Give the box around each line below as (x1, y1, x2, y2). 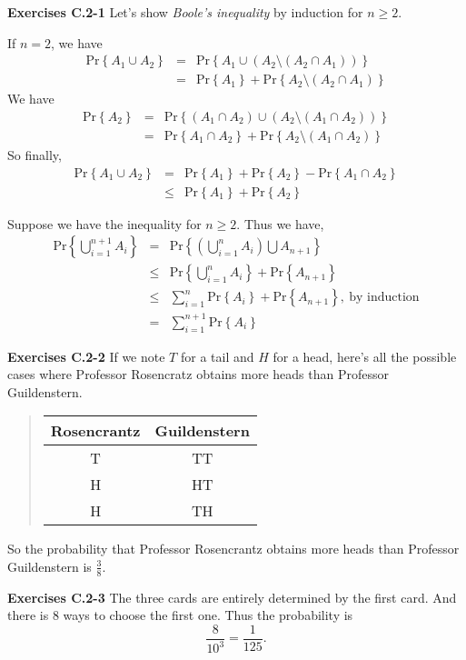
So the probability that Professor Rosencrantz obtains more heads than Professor (7, 539, 460, 558)
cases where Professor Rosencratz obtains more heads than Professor (7, 365, 389, 384)
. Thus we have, (236, 214, 324, 233)
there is (7, 605, 49, 625)
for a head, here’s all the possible (273, 346, 457, 365)
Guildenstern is (7, 556, 92, 575)
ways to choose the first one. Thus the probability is (63, 605, 353, 625)
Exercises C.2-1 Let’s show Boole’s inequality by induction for (7, 3, 363, 21)
